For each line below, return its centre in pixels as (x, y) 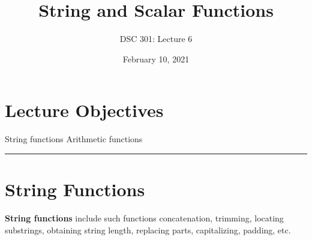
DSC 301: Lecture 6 (156, 39)
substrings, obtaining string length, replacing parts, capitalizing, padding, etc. (148, 229)
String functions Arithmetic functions (74, 139)
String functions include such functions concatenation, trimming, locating (144, 217)
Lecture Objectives (84, 110)
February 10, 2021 (156, 58)
